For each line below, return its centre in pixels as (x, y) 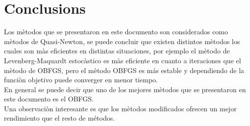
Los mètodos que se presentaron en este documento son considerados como (116, 32)
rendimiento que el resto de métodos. (60, 118)
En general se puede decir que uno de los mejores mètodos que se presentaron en (125, 89)
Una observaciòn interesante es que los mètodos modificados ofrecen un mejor (120, 108)
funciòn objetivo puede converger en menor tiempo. (81, 80)
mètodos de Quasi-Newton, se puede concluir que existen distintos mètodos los (122, 41)
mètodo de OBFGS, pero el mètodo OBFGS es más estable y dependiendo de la (124, 70)
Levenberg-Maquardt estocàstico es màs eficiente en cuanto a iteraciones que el (123, 60)
